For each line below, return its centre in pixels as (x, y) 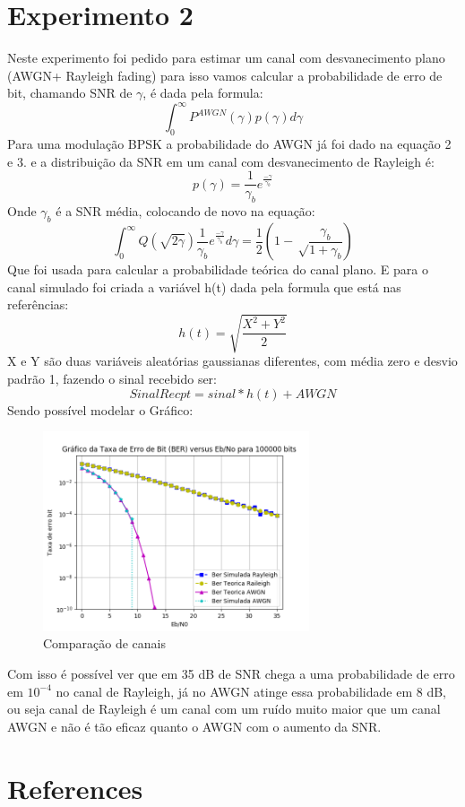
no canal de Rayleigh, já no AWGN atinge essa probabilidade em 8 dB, (251, 691)
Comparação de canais (104, 643)
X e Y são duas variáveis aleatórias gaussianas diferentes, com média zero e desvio (232, 361)
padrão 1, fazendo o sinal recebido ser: (112, 378)
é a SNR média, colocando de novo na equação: (185, 211)
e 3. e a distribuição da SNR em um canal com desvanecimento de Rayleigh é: (221, 161)
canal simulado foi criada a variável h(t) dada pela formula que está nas (204, 286)
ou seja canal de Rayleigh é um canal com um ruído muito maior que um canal (224, 709)
